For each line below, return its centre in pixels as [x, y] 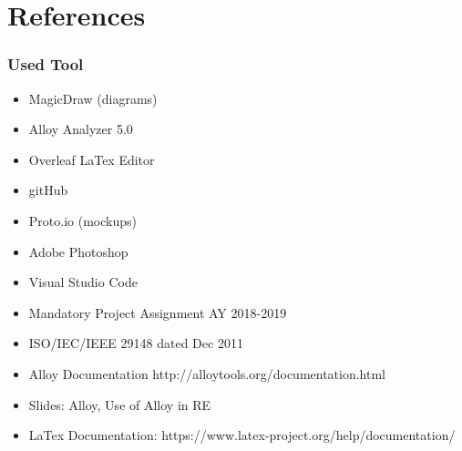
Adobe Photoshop [78, 251]
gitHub [48, 190]
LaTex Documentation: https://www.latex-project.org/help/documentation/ [242, 435]
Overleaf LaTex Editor [92, 159]
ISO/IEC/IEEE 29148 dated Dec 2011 [136, 343]
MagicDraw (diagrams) [93, 98]
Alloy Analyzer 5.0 [81, 129]
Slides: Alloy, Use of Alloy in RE [120, 404]
